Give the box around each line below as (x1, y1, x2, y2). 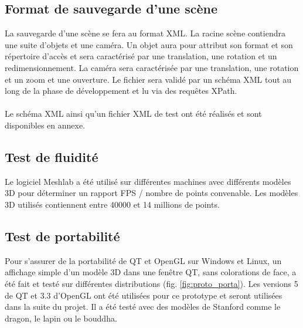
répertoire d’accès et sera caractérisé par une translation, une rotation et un (5, 50, 277, 62)
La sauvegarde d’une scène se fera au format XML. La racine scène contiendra (5, 27, 285, 39)
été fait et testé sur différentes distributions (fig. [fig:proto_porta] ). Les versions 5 (5, 277, 298, 289)
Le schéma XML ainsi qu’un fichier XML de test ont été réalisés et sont (5, 107, 262, 120)
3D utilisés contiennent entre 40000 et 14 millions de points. (5, 198, 220, 210)
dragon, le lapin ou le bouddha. (5, 312, 117, 324)
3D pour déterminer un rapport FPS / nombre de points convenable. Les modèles (5, 187, 298, 199)
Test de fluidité (5, 147, 98, 165)
